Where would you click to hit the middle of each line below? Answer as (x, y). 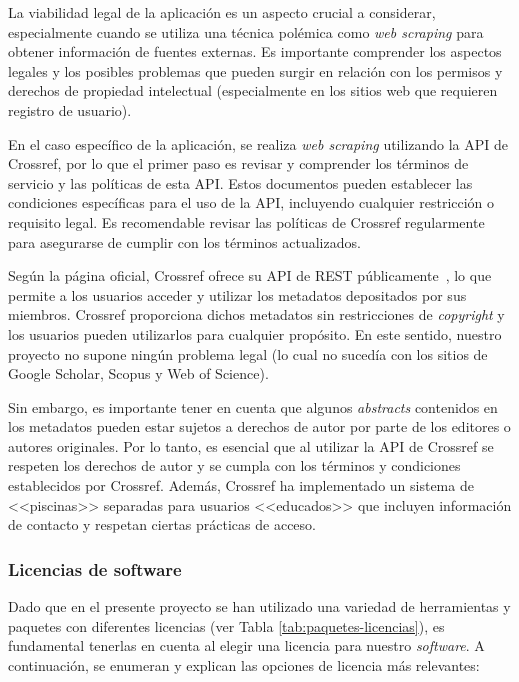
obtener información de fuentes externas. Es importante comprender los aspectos (255, 51)
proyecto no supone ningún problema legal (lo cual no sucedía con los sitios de (248, 353)
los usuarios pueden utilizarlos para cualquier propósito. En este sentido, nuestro (255, 333)
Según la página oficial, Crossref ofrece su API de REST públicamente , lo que (250, 275)
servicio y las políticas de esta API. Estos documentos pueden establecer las (240, 182)
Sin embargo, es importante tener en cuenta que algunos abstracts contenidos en (253, 406)
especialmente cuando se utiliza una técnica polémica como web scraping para (246, 31)
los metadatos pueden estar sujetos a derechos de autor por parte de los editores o (259, 426)
